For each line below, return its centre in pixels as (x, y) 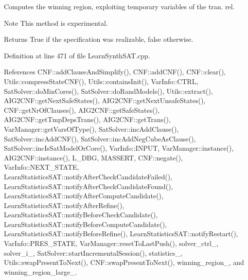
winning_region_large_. (41, 271)
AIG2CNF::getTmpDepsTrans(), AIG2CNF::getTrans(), (87, 119)
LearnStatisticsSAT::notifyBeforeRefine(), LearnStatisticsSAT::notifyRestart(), (121, 234)
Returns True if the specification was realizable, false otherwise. (99, 39)
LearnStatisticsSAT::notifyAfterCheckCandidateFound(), (89, 186)
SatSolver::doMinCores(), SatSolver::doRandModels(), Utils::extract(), (108, 91)
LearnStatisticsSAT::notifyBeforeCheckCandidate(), (81, 215)
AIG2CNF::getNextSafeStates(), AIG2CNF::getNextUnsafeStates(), (105, 100)
